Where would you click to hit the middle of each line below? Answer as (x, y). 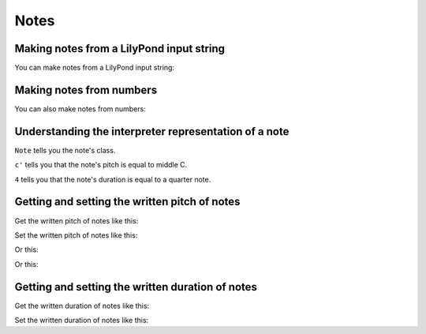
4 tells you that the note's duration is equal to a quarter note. (113, 179)
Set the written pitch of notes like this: (76, 235)
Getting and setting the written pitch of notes (127, 202)
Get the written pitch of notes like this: (77, 220)
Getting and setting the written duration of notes (136, 287)
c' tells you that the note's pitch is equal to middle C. (101, 165)
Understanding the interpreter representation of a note (152, 131)
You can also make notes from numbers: (80, 109)
